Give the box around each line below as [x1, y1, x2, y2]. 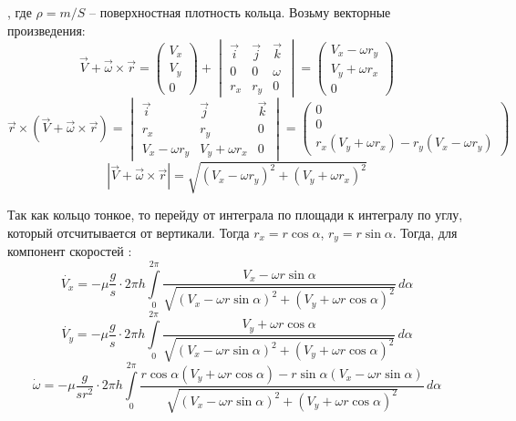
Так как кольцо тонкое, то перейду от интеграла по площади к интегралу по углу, [7, 205, 463, 224]
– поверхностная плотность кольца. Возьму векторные [89, 3, 391, 21]
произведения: [7, 20, 86, 39]
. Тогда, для [392, 222, 458, 241]
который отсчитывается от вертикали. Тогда [7, 222, 250, 241]
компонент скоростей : [7, 241, 132, 261]
